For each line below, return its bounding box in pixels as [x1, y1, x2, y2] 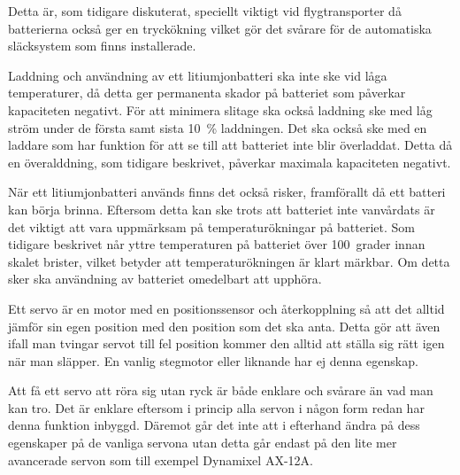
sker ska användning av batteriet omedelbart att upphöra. [8, 269, 322, 288]
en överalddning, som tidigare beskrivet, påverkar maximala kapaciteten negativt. [8, 152, 451, 171]
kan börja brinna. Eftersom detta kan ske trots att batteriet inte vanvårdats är [8, 199, 435, 218]
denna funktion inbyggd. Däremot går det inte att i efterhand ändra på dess [8, 416, 420, 434]
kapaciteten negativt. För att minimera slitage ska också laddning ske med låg [8, 100, 433, 119]
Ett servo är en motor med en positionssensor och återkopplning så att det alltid [8, 299, 445, 317]
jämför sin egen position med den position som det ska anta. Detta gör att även [8, 316, 441, 335]
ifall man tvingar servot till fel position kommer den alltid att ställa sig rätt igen [8, 334, 445, 353]
